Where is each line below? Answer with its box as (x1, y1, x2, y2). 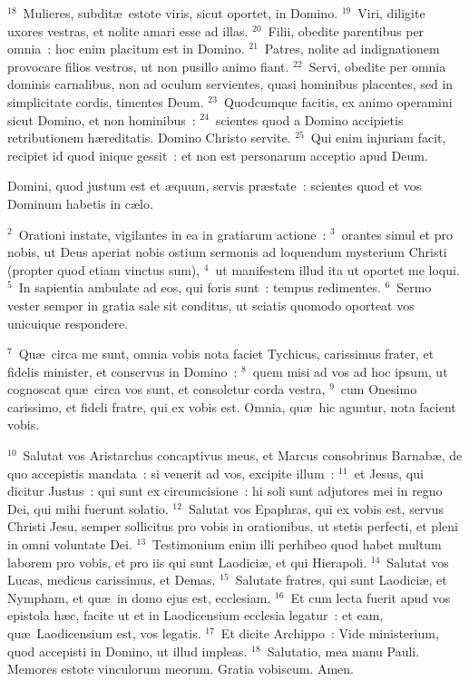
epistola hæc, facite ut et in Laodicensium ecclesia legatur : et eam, (7, 606, 384, 625)
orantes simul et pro (341, 224, 454, 243)
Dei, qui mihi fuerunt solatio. (7, 498, 169, 518)
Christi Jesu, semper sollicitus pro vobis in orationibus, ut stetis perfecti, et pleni (7, 517, 458, 536)
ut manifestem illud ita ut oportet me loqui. (215, 260, 460, 279)
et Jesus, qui (354, 463, 424, 482)
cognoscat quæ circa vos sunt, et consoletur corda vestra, (7, 380, 326, 399)
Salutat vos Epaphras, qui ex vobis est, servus (188, 498, 445, 518)
